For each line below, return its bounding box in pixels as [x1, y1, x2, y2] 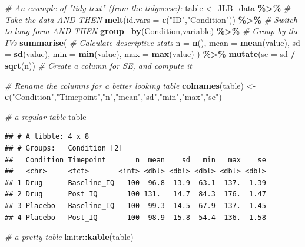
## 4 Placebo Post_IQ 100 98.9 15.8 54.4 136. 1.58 [5, 213, 266, 222]
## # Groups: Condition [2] [5, 143, 123, 152]
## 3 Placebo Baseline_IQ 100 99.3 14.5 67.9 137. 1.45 [5, 201, 266, 210]
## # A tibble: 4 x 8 [5, 132, 89, 141]
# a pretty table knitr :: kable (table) [5, 231, 134, 243]
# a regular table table [5, 110, 87, 122]
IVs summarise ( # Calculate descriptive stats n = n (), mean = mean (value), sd [5, 36, 300, 48]
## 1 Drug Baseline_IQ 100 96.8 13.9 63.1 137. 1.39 [5, 178, 266, 187]
